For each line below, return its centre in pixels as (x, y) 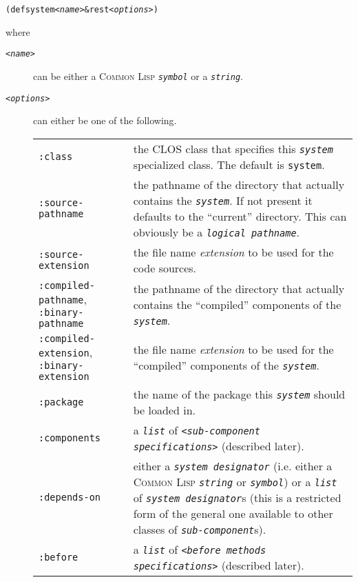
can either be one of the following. (105, 120)
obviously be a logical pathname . (217, 232)
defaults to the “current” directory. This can (240, 216)
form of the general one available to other (233, 513)
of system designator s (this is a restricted (237, 497)
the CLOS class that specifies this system (233, 148)
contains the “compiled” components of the (237, 304)
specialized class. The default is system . (229, 164)
